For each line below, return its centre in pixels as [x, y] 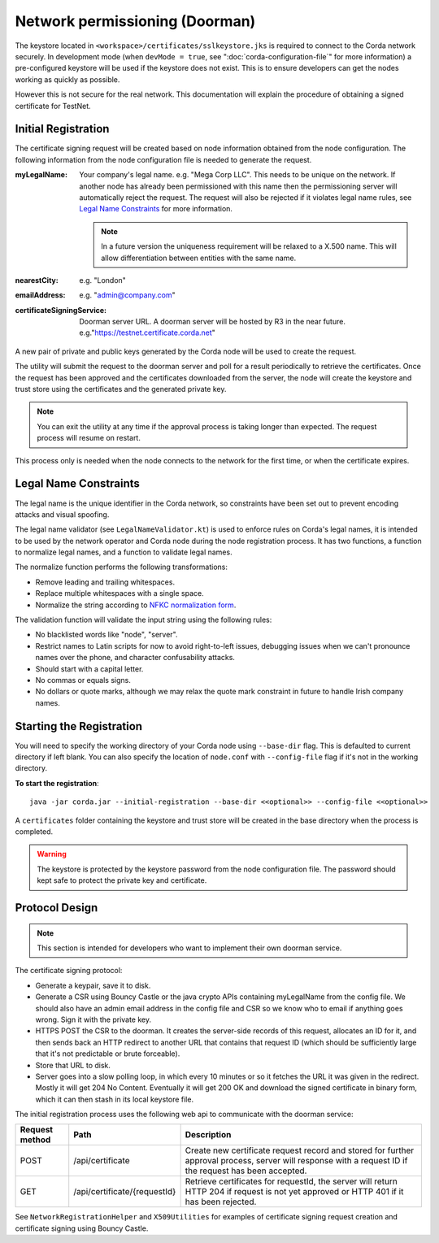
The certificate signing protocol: [69, 971]
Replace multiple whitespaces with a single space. [120, 593]
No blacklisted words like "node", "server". [106, 635]
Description [208, 1135]
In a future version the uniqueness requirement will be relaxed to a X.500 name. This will [249, 246]
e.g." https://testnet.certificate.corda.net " [147, 332]
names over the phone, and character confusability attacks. [135, 658]
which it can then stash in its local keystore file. [115, 1099]
